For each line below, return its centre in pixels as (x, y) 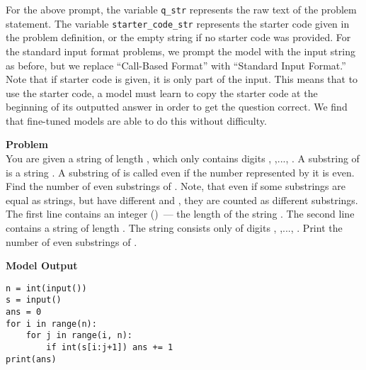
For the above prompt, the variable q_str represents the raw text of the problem (181, 9)
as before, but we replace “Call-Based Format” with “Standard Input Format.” (176, 65)
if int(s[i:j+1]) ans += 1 (110, 348)
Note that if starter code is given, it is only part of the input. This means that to (182, 79)
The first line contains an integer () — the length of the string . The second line (180, 214)
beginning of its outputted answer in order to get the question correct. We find (177, 107)
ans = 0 (24, 312)
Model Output (42, 265)
